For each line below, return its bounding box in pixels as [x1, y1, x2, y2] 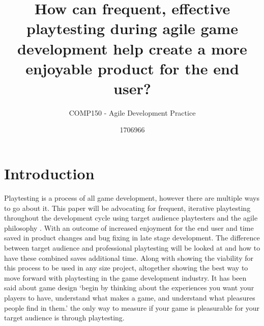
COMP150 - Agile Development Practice [69, 107, 196, 118]
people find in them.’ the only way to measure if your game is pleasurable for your [4, 302, 260, 313]
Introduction [4, 163, 95, 184]
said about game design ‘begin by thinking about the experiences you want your [4, 282, 254, 293]
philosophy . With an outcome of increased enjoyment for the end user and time [4, 222, 254, 233]
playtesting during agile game [26, 18, 238, 39]
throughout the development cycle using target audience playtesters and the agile [4, 212, 258, 223]
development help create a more [17, 38, 247, 59]
